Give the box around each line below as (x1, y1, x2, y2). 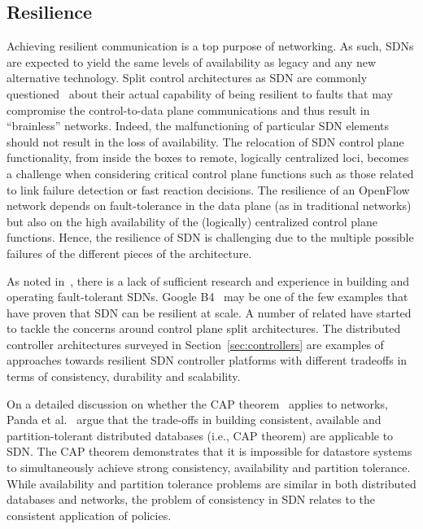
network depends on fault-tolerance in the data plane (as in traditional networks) (7, 197, 412, 214)
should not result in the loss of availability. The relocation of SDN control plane (7, 133, 404, 150)
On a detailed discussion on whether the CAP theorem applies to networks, (7, 395, 388, 412)
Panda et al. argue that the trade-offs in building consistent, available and (7, 411, 382, 428)
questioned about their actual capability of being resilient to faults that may (7, 85, 393, 102)
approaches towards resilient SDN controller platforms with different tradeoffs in (7, 352, 408, 369)
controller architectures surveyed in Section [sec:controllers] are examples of (7, 335, 384, 352)
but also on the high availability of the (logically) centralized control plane (7, 212, 377, 230)
